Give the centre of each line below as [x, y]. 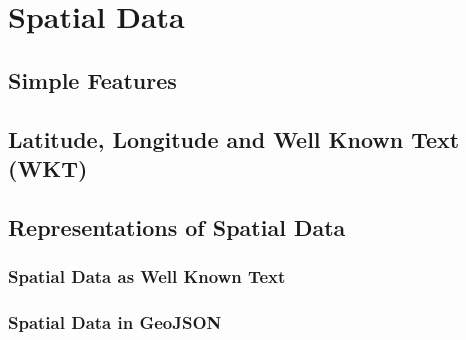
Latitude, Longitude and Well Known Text [234, 138]
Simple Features [92, 79]
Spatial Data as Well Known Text [147, 276]
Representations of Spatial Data [177, 226]
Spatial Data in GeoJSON [115, 321]
